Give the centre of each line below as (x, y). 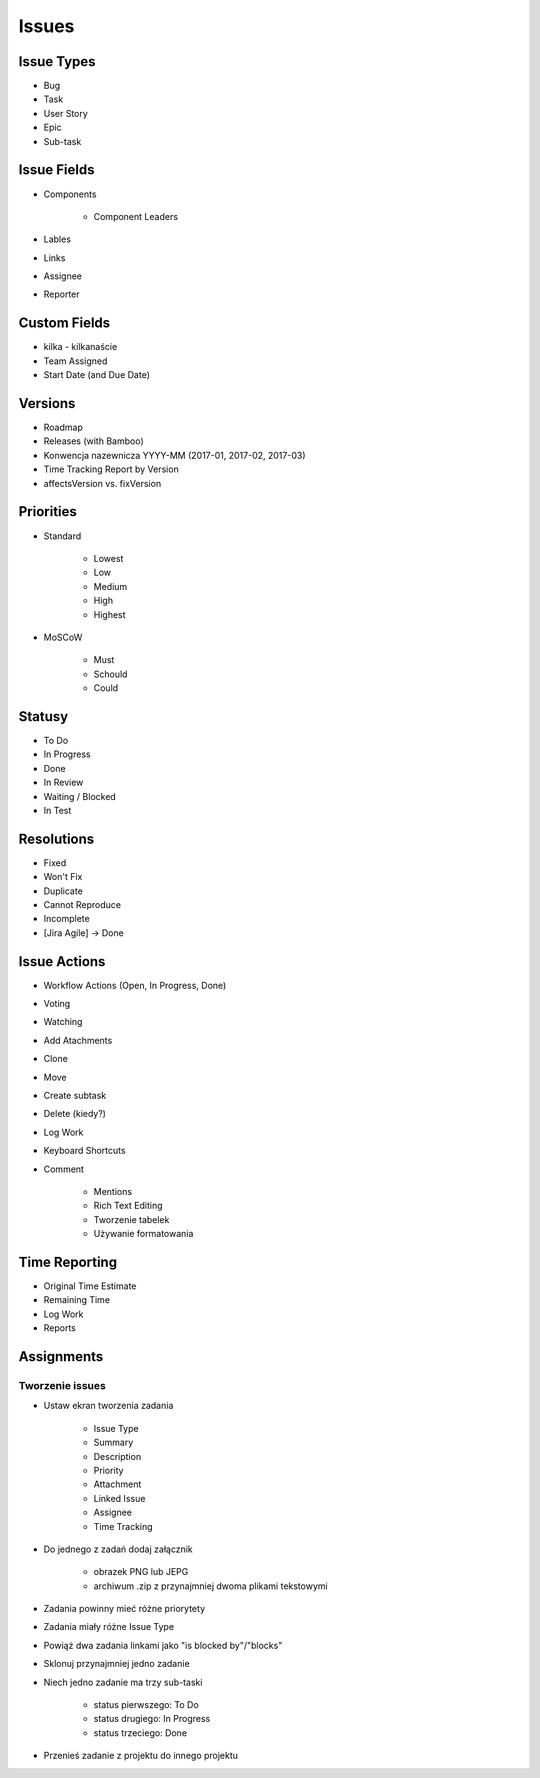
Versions (47, 403)
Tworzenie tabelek (131, 1219)
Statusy (43, 716)
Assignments (61, 1356)
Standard (62, 536)
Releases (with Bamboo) (93, 441)
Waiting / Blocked (80, 796)
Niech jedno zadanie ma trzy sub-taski (123, 1682)
